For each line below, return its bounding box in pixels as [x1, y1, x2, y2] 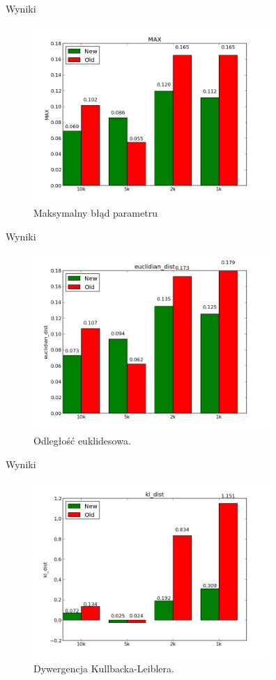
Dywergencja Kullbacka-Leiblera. [33, 661, 174, 676]
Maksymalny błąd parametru [33, 206, 158, 220]
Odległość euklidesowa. [33, 433, 131, 448]
